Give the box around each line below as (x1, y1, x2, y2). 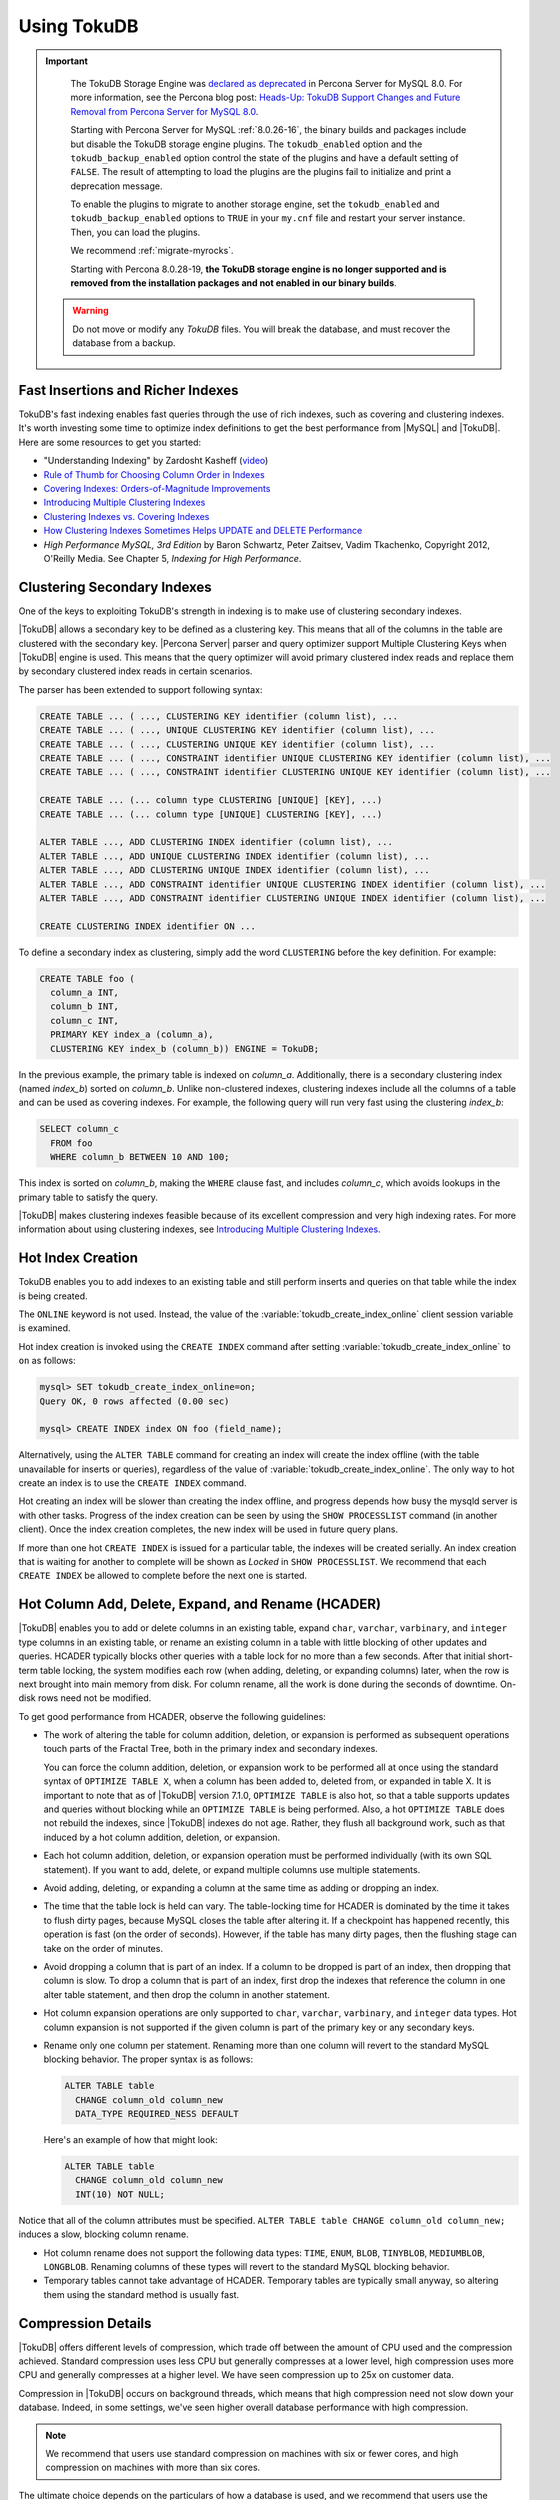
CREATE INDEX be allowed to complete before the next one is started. (18, 1570, 308, 1582)
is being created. (18, 1290, 89, 1302)
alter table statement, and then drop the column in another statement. (43, 1988, 330, 2000)
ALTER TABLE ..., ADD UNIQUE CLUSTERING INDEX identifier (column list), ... (39, 850, 430, 862)
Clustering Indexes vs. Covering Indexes (43, 510, 210, 522)
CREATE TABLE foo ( (39, 973, 135, 984)
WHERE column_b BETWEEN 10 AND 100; (50, 1151, 230, 1163)
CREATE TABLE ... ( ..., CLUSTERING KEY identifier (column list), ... (39, 710, 399, 722)
